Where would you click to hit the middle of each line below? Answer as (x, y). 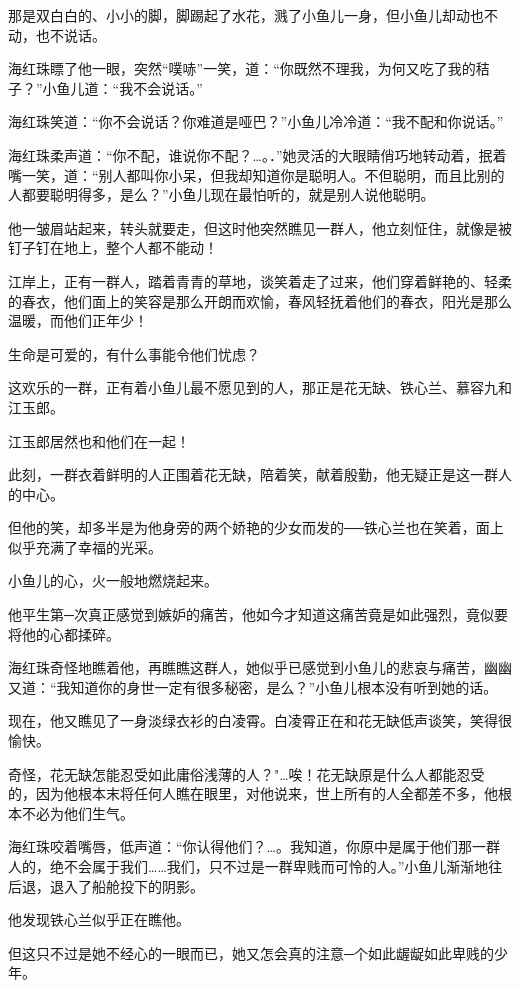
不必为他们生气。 (77, 812)
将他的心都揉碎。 (64, 633)
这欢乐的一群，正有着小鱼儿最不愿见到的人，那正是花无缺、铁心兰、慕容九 (253, 387)
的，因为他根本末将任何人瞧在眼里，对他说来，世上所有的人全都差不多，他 (253, 793)
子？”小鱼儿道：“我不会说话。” (105, 87)
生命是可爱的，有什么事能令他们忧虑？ (134, 353)
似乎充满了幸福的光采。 (85, 546)
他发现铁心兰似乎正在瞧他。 (99, 919)
